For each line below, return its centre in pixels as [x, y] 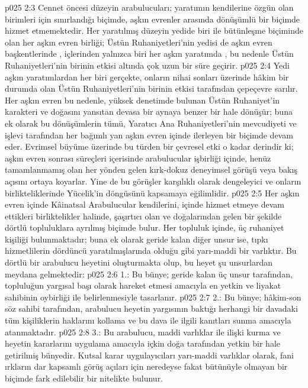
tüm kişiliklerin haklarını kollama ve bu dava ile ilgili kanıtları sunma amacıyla [148, 320]
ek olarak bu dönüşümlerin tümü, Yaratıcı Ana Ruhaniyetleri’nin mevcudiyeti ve [151, 123]
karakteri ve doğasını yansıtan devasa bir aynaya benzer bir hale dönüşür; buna [149, 111]
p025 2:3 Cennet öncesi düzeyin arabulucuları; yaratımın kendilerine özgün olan [149, 7]
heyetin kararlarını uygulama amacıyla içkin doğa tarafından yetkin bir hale [142, 343]
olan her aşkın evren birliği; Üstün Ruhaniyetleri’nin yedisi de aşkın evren [139, 42]
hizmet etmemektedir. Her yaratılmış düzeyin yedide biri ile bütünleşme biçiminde [154, 30]
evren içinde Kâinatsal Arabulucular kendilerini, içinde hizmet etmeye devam [145, 204]
